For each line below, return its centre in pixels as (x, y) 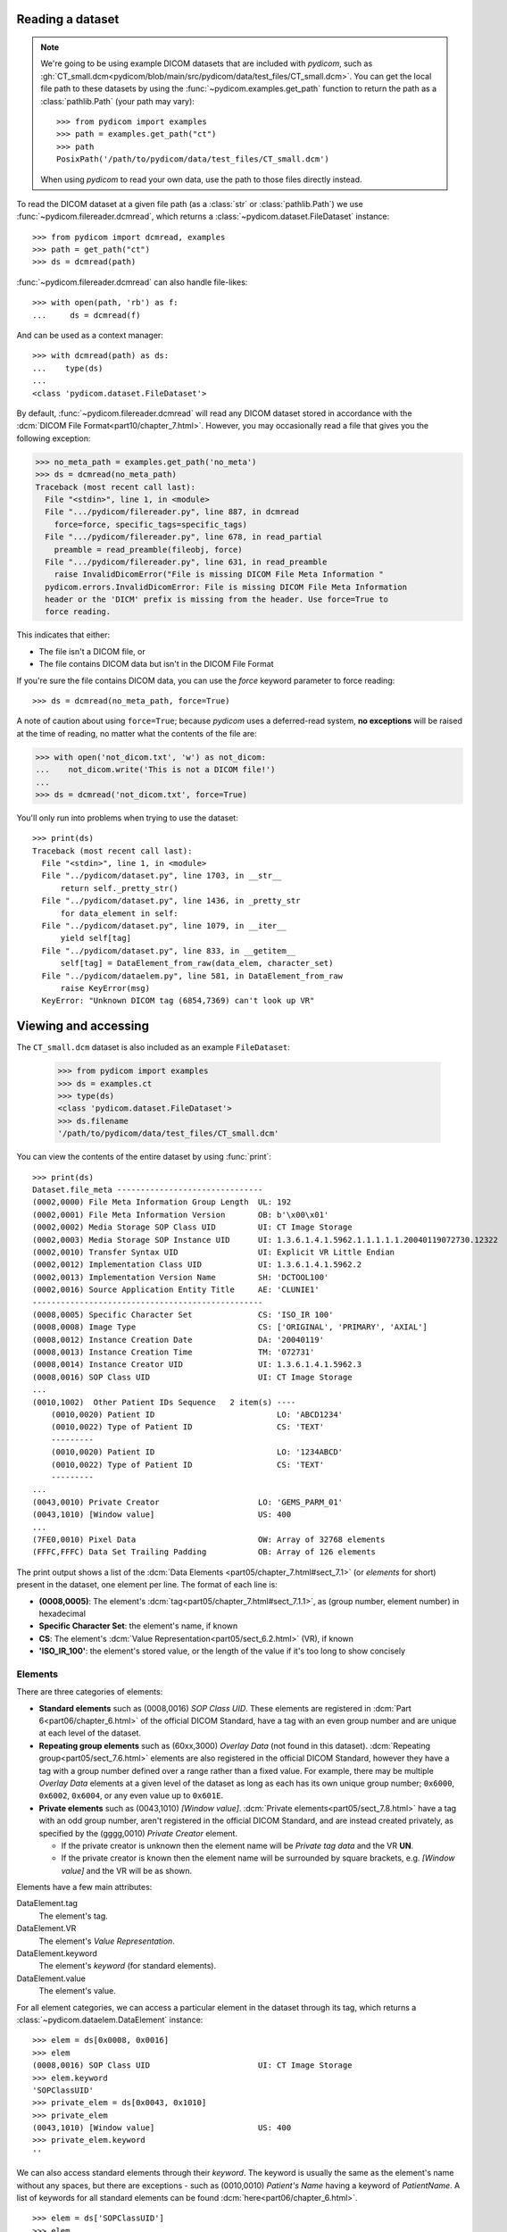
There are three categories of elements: (90, 1692)
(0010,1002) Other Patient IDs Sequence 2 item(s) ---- (164, 1402)
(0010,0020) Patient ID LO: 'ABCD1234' (197, 1415)
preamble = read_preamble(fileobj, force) (148, 550)
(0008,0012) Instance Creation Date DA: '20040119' (179, 1340)
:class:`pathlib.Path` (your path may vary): (118, 101)
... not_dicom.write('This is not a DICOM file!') (155, 770)
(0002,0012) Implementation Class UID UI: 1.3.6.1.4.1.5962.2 (197, 1265)
